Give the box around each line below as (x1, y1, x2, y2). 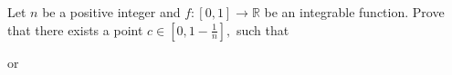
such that (236, 20, 289, 39)
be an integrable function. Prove (264, 3, 445, 21)
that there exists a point (7, 20, 143, 39)
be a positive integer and (42, 3, 181, 21)
